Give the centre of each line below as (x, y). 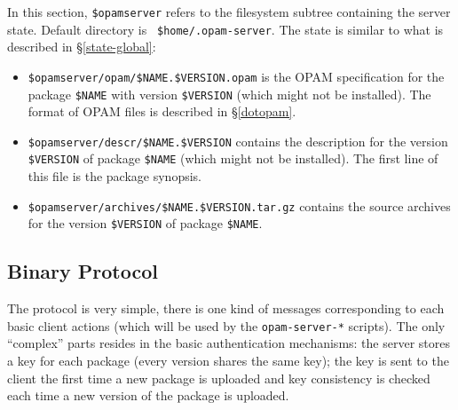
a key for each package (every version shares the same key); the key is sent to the (228, 361)
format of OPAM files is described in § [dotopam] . (162, 111)
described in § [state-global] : (82, 47)
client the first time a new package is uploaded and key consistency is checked (219, 378)
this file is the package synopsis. (114, 176)
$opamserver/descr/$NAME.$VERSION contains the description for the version (238, 141)
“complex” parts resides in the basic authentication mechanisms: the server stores (229, 343)
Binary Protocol (83, 271)
